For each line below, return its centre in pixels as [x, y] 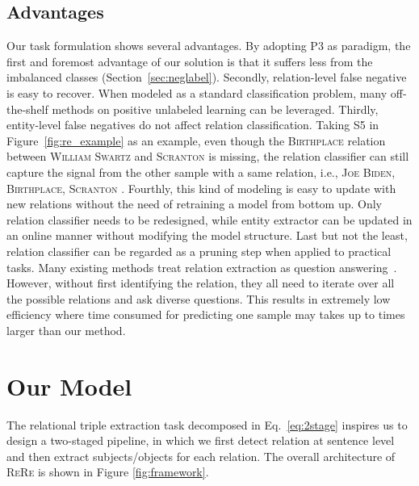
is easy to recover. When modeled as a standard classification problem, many [197, 92]
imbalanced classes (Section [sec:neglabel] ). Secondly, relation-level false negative [207, 77]
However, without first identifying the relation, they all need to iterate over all [201, 283]
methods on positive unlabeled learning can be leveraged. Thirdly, [215, 109]
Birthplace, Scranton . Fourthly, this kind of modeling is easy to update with [201, 188]
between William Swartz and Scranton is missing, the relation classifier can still [208, 156]
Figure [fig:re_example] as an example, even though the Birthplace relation [196, 140]
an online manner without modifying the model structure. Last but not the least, [207, 235]
